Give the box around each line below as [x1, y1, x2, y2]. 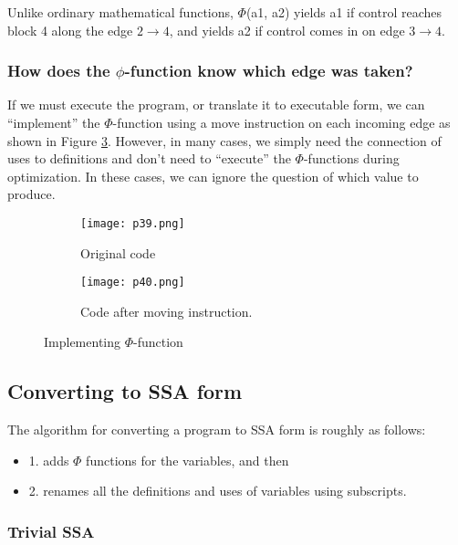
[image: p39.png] [80, 216, 185, 230]
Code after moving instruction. [80, 301, 253, 320]
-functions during [303, 149, 400, 168]
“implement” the [7, 113, 100, 131]
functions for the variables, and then [86, 450, 289, 469]
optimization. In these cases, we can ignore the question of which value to [7, 166, 419, 185]
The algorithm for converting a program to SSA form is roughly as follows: [7, 420, 426, 439]
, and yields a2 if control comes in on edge [169, 20, 405, 39]
